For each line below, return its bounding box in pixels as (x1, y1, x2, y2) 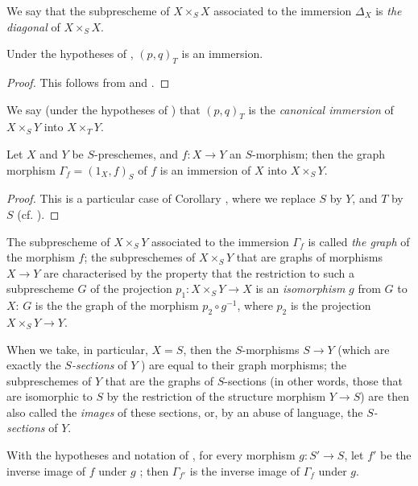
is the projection (290, 297, 371, 314)
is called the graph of (308, 233, 410, 249)
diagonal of (6, 18, 60, 35)
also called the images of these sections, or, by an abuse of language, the (6, 403, 363, 420)
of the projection (90, 280, 172, 297)
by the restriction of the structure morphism (106, 388, 326, 405)
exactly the (6, 356, 61, 373)
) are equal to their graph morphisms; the (140, 356, 346, 373)
